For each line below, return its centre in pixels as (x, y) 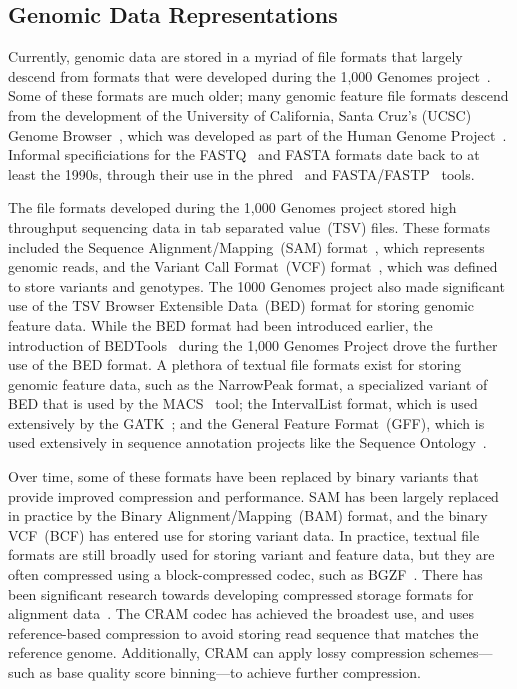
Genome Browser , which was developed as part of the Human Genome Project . (257, 134)
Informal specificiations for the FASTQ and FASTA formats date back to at (244, 154)
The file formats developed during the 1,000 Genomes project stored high (232, 207)
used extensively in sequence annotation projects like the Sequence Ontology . (247, 442)
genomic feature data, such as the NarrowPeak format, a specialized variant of (248, 383)
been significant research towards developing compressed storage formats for (241, 593)
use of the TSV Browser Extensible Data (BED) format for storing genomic (241, 305)
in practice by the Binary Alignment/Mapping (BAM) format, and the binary (248, 515)
